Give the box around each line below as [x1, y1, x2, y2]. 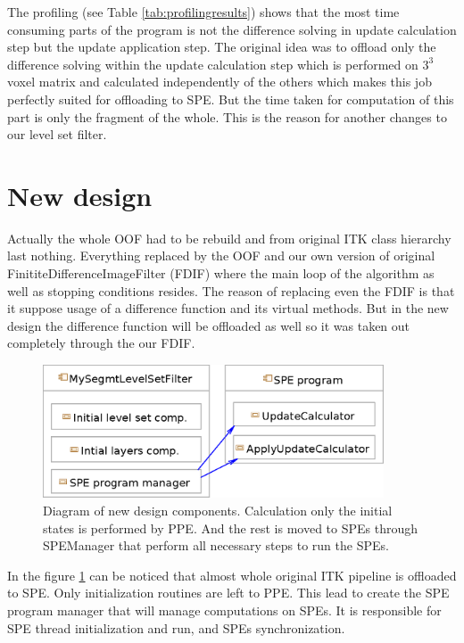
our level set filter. [7, 125, 107, 144]
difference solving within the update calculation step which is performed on [7, 54, 418, 73]
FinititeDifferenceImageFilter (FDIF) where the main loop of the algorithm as [7, 264, 435, 283]
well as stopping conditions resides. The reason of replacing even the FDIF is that [7, 281, 455, 300]
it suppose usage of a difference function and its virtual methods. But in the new [7, 299, 449, 317]
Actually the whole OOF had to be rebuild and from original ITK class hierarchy [7, 228, 452, 247]
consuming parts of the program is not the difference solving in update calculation [7, 20, 457, 38]
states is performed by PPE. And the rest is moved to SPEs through [43, 518, 418, 537]
